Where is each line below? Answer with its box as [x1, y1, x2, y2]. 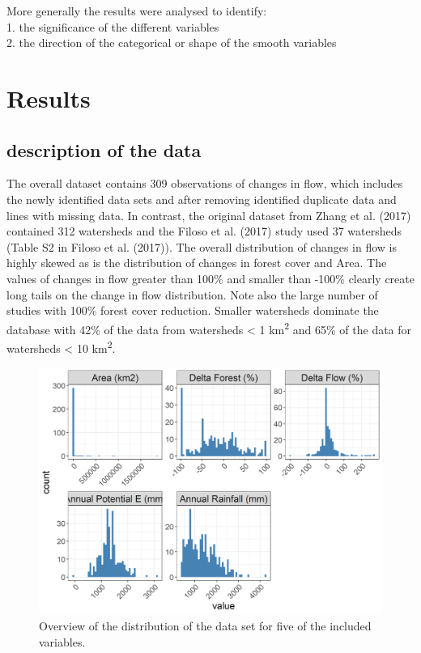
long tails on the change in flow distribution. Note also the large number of [6, 286, 378, 303]
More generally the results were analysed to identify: [6, 2, 267, 19]
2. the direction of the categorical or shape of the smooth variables [6, 34, 337, 51]
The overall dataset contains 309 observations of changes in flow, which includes [6, 175, 403, 192]
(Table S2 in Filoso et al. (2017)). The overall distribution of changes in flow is [6, 238, 398, 255]
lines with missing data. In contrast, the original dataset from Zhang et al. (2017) [6, 206, 411, 223]
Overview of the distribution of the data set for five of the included [39, 617, 372, 634]
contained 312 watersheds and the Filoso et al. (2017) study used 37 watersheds [6, 223, 402, 240]
